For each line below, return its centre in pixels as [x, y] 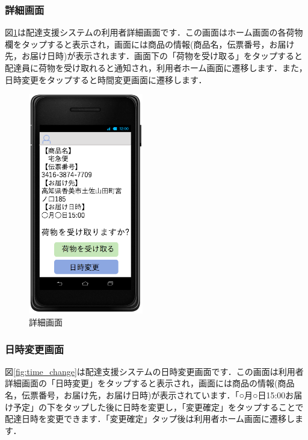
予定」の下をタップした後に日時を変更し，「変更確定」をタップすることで [158, 407]
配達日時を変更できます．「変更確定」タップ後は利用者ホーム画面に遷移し [150, 419]
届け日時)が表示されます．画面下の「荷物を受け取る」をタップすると [166, 56]
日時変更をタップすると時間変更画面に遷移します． [106, 79]
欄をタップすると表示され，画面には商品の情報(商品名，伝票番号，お [141, 44]
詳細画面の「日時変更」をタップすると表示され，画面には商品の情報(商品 [150, 383]
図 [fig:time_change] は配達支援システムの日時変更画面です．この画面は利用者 [154, 371]
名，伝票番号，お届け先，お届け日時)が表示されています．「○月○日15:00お [149, 395]
